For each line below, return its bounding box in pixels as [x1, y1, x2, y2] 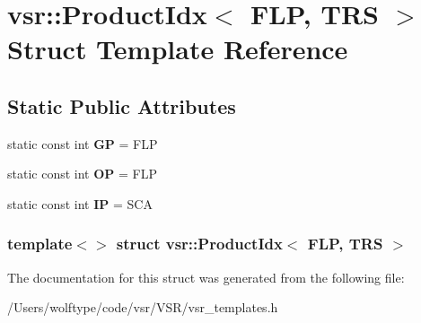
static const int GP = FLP [7, 134, 158, 153]
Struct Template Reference [7, 31, 348, 67]
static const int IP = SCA [7, 194, 153, 213]
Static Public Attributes [7, 92, 236, 119]
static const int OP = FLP [7, 164, 157, 183]
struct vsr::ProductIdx [116, 232, 283, 255]
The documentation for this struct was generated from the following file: [7, 267, 405, 286]
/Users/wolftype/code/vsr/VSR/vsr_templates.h [7, 298, 278, 317]
